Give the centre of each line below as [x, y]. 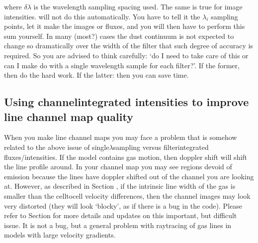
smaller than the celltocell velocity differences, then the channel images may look [127, 195]
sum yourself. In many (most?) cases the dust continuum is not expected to [119, 36]
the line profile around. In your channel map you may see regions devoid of [118, 167]
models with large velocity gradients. [60, 235]
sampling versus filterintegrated [161, 147]
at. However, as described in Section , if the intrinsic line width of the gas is [120, 186]
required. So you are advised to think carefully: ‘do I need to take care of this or [126, 55]
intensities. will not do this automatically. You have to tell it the [102, 16]
